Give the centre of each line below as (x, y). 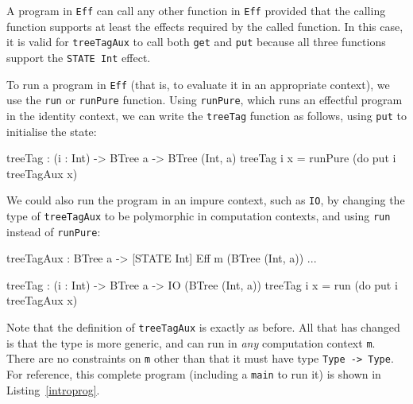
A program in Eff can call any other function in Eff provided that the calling (196, 10)
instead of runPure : (54, 231)
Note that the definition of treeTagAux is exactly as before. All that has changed (203, 327)
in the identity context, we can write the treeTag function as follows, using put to (206, 115)
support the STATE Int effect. (79, 57)
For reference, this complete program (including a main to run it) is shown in (194, 374)
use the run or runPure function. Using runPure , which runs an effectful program (205, 100)
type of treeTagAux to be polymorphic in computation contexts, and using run (199, 215)
